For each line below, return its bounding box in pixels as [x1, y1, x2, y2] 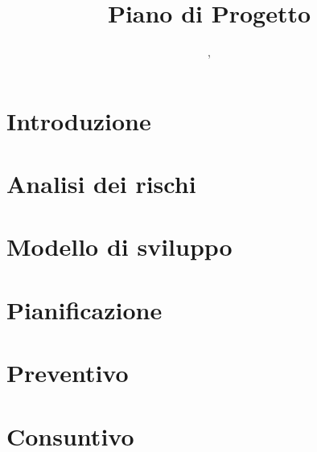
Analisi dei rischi [6, 167, 196, 200]
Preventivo [6, 356, 129, 389]
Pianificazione [6, 293, 163, 326]
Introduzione [6, 104, 151, 137]
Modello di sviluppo [6, 230, 233, 263]
